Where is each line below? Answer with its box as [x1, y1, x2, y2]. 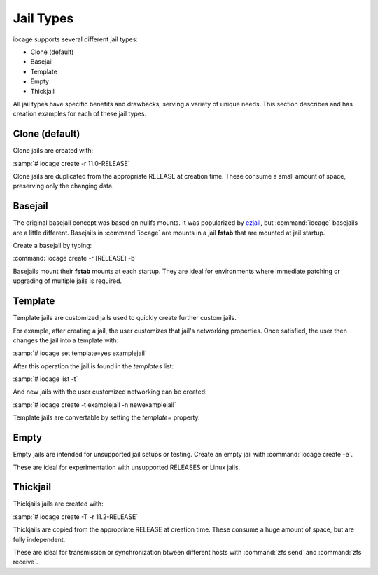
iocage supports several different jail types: [13, 35, 138, 43]
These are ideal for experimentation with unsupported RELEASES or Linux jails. [13, 463, 241, 471]
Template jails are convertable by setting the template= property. [13, 413, 200, 422]
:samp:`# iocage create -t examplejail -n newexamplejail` [13, 400, 176, 409]
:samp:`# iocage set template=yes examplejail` [13, 349, 147, 357]
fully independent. [13, 535, 66, 543]
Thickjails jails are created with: [13, 499, 104, 508]
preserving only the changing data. [13, 182, 114, 190]
